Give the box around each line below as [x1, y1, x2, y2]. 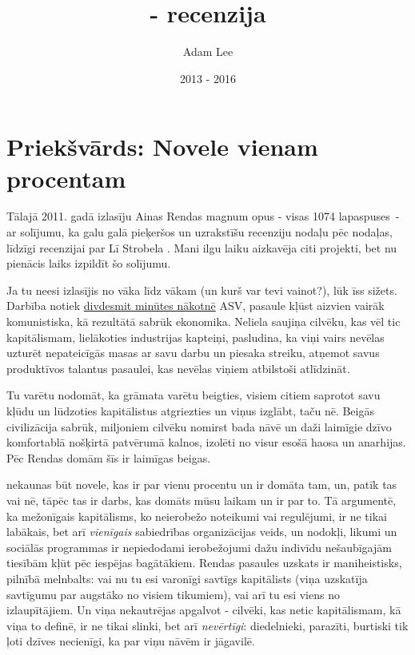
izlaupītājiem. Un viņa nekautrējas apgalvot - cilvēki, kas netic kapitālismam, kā [6, 601, 401, 618]
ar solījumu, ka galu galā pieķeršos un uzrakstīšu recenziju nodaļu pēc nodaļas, [6, 224, 393, 240]
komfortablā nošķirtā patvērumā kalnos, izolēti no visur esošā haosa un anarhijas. [6, 434, 406, 451]
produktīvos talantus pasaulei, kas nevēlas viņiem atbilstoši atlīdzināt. [6, 359, 350, 376]
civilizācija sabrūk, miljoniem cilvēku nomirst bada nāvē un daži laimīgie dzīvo [6, 418, 392, 435]
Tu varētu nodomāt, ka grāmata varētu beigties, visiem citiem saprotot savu [6, 387, 381, 403]
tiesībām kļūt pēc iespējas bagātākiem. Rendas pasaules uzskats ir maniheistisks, [6, 554, 402, 571]
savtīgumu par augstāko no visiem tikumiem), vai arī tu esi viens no [6, 586, 340, 602]
